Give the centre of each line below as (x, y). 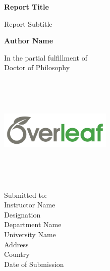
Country (17, 254)
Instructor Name (30, 205)
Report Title (26, 7)
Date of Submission (34, 264)
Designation (22, 214)
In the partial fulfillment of (46, 57)
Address (16, 244)
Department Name (33, 224)
